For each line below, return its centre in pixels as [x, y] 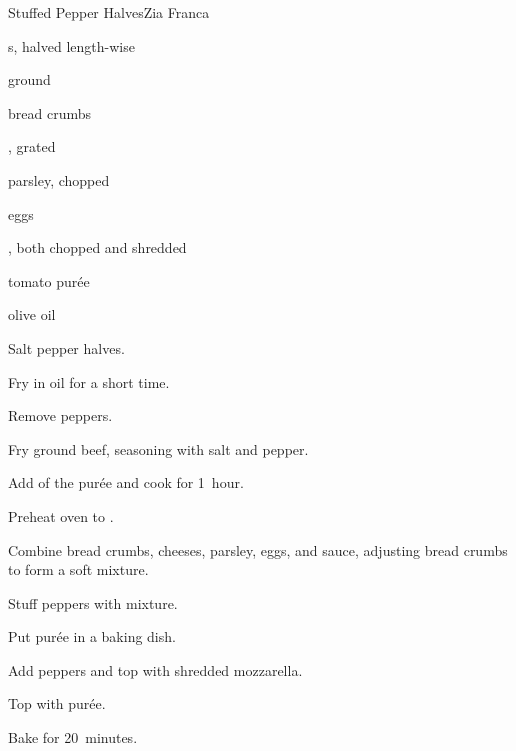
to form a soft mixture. [78, 569]
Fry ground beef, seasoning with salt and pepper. [158, 448]
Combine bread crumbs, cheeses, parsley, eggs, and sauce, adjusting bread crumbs [258, 549]
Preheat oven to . [61, 515]
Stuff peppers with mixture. [93, 602]
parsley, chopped [59, 179]
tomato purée [49, 280]
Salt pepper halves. [66, 347]
